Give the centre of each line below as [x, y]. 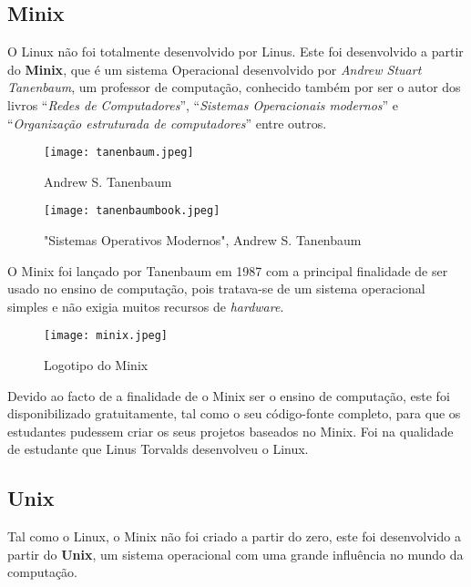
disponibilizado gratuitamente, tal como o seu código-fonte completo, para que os [234, 413]
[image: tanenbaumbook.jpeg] [132, 211]
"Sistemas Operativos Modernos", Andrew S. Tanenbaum [203, 240]
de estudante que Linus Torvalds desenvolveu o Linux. [158, 449]
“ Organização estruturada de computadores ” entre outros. [167, 123]
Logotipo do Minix [96, 365]
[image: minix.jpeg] [106, 336]
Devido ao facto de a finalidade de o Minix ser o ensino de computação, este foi [229, 395]
